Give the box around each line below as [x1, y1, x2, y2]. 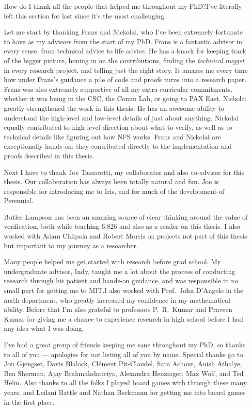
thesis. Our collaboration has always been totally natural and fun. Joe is [4, 176, 219, 187]
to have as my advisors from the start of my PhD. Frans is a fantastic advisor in [4, 36, 243, 46]
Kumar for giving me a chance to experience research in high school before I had [4, 313, 243, 324]
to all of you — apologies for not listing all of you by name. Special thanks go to [4, 349, 243, 359]
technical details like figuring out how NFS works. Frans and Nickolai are [4, 131, 221, 141]
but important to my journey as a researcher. [4, 240, 138, 250]
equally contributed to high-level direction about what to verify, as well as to [4, 122, 232, 132]
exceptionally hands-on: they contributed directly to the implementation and [4, 141, 232, 151]
